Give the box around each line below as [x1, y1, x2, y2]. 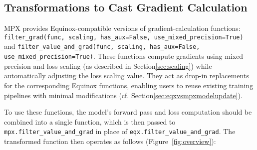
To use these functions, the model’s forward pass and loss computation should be [4, 107, 252, 117]
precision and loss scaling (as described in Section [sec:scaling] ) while [4, 60, 212, 71]
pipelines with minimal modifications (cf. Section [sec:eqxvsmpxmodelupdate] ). [4, 90, 243, 100]
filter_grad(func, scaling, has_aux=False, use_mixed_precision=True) [4, 33, 244, 41]
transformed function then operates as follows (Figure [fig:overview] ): [4, 136, 216, 146]
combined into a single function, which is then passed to [4, 116, 176, 127]
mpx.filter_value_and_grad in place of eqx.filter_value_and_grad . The [4, 126, 236, 137]
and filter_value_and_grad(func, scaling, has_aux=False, [4, 41, 200, 51]
